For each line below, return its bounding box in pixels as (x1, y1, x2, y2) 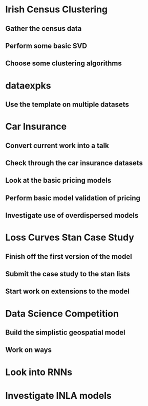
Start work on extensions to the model (5, 287, 130, 296)
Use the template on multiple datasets (5, 100, 130, 109)
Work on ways (5, 346, 52, 355)
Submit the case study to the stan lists (5, 270, 131, 278)
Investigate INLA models (5, 390, 112, 401)
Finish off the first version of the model (5, 252, 132, 261)
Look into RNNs (5, 366, 73, 378)
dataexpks (5, 80, 51, 91)
